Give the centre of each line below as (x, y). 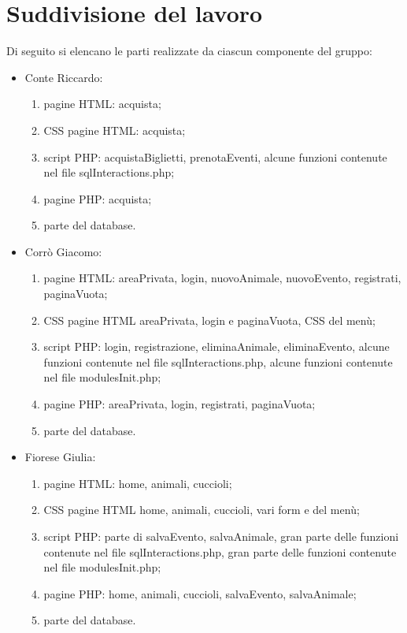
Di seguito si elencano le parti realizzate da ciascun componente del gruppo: (189, 51)
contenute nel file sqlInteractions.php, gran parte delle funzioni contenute (220, 551)
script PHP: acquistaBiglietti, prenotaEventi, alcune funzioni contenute (215, 156)
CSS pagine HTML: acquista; (115, 130)
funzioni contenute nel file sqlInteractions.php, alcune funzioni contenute (218, 361)
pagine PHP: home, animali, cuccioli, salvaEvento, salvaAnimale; (200, 593)
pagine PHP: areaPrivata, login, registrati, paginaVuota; (179, 404)
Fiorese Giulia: (60, 457)
